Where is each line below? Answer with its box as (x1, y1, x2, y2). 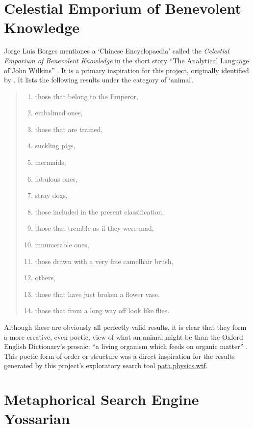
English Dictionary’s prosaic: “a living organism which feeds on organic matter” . (4, 341, 248, 351)
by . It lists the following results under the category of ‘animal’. (4, 75, 194, 85)
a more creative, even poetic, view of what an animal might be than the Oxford (4, 331, 243, 342)
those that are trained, (35, 124, 103, 134)
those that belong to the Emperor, (35, 91, 138, 101)
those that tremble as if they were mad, (35, 223, 154, 233)
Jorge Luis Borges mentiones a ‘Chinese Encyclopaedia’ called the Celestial (4, 46, 229, 56)
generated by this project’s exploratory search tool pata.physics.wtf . (4, 360, 208, 371)
